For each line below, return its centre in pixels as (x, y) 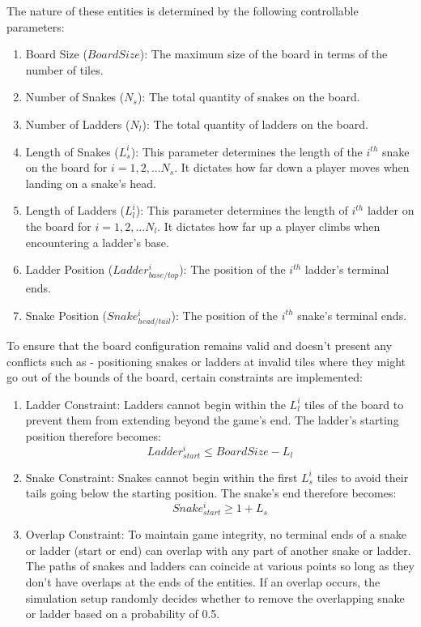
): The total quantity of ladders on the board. (255, 124)
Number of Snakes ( (75, 97)
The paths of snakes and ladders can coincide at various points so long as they (220, 566)
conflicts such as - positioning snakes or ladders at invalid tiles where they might (206, 361)
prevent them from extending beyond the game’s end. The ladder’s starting (212, 420)
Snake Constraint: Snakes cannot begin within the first (162, 477)
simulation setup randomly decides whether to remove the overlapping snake (215, 597)
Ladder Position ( (69, 269)
